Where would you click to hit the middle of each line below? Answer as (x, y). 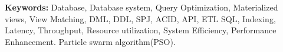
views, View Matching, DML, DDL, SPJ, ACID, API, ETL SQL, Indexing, (140, 18)
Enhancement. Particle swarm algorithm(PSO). (90, 41)
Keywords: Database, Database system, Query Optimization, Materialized (141, 7)
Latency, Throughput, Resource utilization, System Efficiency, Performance (141, 30)
